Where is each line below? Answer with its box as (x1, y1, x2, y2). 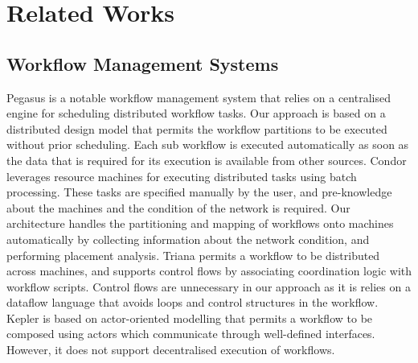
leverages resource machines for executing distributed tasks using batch (6, 167, 357, 184)
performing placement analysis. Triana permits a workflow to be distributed (6, 246, 380, 263)
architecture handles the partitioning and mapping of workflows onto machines (6, 215, 394, 232)
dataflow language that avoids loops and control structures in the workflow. (6, 294, 379, 311)
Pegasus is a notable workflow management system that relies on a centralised (6, 89, 391, 105)
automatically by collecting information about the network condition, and (6, 230, 370, 247)
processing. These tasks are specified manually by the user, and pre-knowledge (6, 184, 392, 200)
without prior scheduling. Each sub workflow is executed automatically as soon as (6, 136, 409, 153)
